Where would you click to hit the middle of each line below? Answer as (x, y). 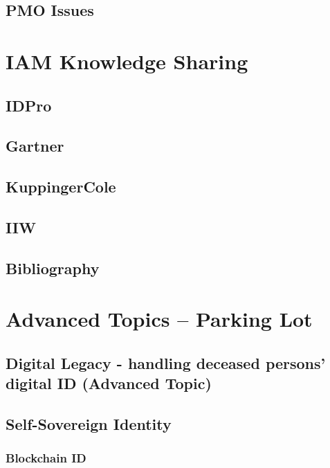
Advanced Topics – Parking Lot (159, 319)
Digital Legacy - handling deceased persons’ (166, 362)
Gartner (35, 146)
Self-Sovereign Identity (89, 424)
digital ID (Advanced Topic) (109, 383)
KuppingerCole (61, 187)
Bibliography (53, 268)
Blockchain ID (46, 458)
